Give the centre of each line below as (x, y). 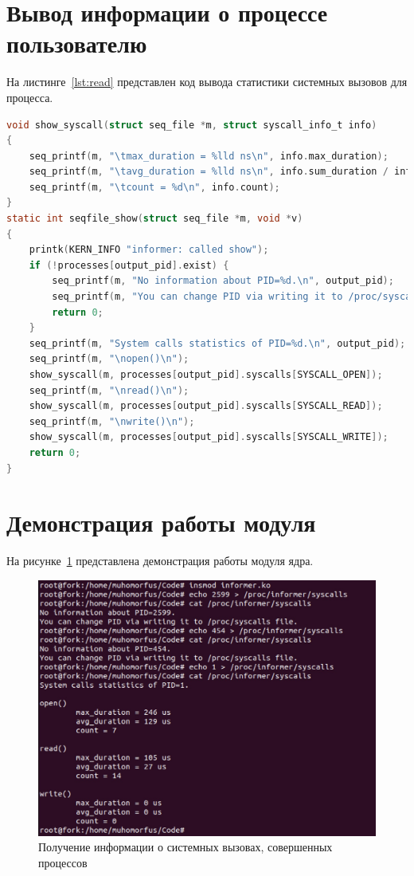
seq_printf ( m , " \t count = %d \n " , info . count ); (154, 187)
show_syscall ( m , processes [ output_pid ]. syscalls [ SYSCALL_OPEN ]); (206, 375)
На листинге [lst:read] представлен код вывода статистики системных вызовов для (207, 82)
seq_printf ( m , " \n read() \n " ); (109, 390)
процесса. (30, 97)
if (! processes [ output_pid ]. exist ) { (129, 265)
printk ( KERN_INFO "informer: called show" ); (149, 250)
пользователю (77, 43)
